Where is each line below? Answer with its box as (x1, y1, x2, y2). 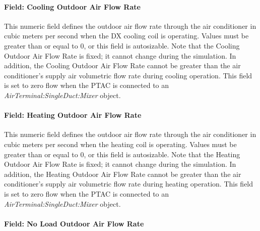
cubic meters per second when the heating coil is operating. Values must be (4, 138, 237, 149)
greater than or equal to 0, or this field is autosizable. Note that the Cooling (4, 40, 240, 51)
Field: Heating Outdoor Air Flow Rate (4, 110, 142, 120)
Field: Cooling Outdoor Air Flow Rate (4, 1, 141, 12)
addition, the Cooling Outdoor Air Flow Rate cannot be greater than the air (4, 60, 241, 71)
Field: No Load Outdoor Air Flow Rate (4, 218, 144, 228)
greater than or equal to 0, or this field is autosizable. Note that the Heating (4, 149, 240, 159)
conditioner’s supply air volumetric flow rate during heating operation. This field (4, 178, 253, 189)
